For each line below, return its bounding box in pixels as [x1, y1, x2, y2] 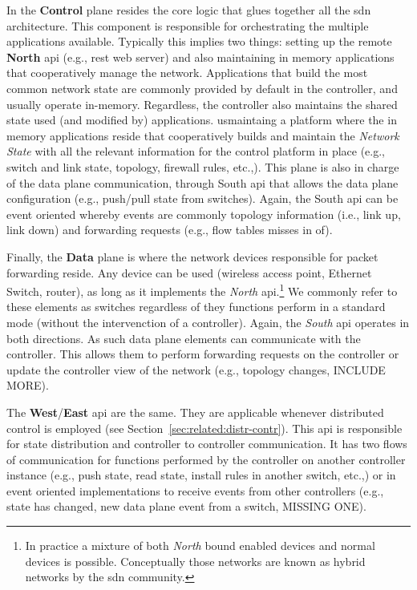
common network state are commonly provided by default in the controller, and [6, 79, 398, 96]
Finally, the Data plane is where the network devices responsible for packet [6, 248, 379, 265]
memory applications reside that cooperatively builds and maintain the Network [6, 127, 399, 143]
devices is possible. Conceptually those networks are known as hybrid [25, 552, 366, 569]
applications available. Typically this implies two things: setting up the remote [6, 33, 392, 50]
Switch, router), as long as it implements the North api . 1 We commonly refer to [6, 281, 398, 299]
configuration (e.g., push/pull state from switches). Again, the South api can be [6, 190, 399, 207]
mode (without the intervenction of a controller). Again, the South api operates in [6, 313, 410, 330]
